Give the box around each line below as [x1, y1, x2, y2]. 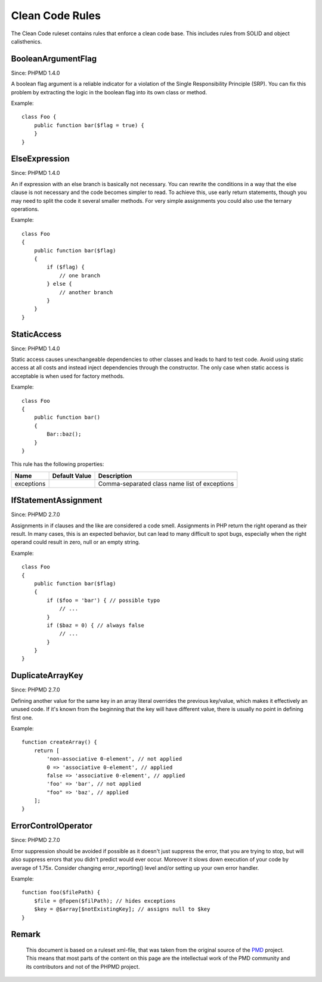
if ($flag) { [47, 264, 85, 271]
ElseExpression [11, 154, 70, 164]
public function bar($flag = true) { [33, 122, 144, 128]
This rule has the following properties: [11, 461, 104, 468]
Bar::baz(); [47, 431, 82, 438]
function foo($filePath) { [21, 889, 101, 896]
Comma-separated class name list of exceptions [98, 479, 234, 487]
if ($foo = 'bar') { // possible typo [47, 597, 160, 604]
